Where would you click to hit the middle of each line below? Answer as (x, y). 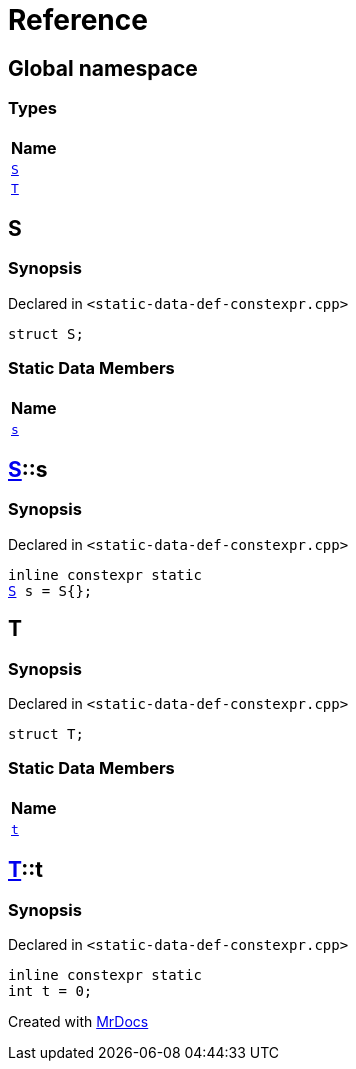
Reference (78, 20)
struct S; (46, 333)
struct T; (46, 733)
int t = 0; (50, 990)
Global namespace (103, 68)
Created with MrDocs (78, 1021)
